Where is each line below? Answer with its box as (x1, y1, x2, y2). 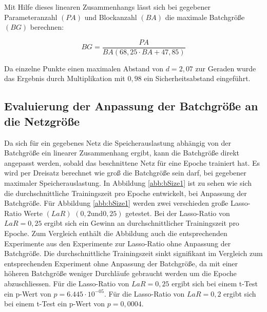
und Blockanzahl (84, 11, 137, 22)
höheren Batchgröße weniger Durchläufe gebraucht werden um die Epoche (4, 268, 237, 279)
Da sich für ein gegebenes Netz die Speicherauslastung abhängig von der (4, 137, 232, 148)
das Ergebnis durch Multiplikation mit (4, 73, 125, 84)
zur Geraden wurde (195, 63, 256, 73)
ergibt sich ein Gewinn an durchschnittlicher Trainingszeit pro (44, 218, 239, 228)
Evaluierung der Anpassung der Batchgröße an (4, 98, 258, 114)
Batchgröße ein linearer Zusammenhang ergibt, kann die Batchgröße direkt (4, 147, 240, 158)
